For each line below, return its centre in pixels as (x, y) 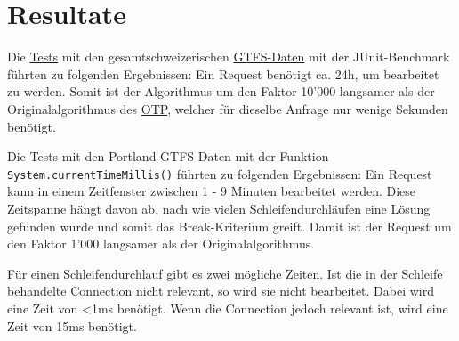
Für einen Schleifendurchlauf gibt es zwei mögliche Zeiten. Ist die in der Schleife (225, 273)
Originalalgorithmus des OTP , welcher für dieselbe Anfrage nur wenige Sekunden (228, 108)
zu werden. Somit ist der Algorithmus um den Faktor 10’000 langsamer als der (221, 91)
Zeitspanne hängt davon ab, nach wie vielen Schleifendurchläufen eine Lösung (219, 208)
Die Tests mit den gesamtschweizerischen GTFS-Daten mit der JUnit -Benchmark (229, 57)
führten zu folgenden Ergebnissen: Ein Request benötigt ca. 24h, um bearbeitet (223, 73)
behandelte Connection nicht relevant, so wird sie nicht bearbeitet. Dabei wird (221, 291)
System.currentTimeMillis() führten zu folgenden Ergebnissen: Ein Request (220, 173)
